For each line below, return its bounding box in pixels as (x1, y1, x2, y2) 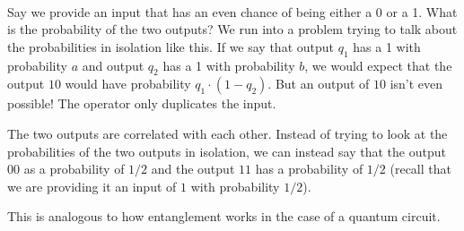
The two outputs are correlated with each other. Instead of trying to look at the (7, 124, 448, 142)
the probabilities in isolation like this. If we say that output (7, 37, 334, 56)
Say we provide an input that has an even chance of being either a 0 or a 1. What (7, 2, 458, 21)
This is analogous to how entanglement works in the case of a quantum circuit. (7, 207, 441, 226)
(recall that (390, 159, 451, 178)
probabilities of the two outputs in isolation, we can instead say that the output (7, 141, 446, 160)
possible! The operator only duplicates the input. (7, 94, 276, 113)
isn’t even (390, 74, 443, 93)
